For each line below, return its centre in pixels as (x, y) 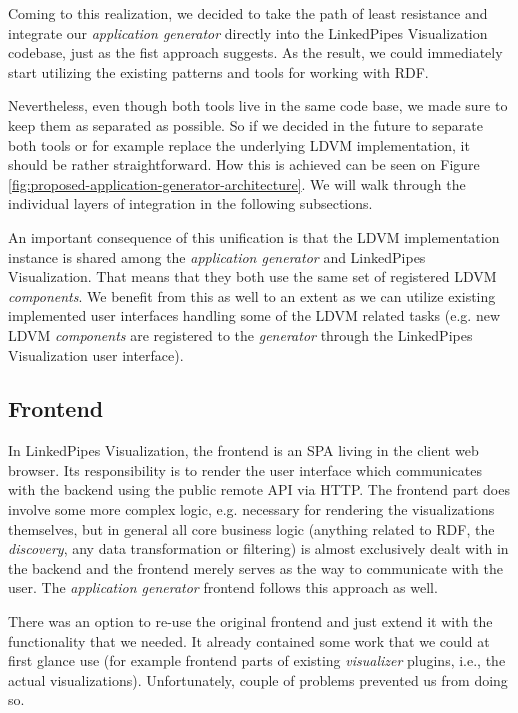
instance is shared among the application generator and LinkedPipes (217, 256)
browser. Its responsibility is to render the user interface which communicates (245, 469)
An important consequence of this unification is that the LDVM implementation (254, 236)
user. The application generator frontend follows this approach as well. (223, 587)
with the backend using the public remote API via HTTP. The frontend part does (259, 489)
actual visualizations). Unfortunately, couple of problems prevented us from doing (258, 679)
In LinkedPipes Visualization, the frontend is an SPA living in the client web (243, 450)
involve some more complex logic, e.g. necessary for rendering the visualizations (251, 509)
